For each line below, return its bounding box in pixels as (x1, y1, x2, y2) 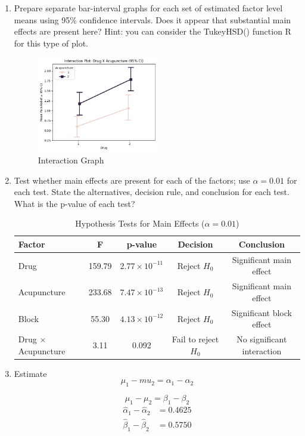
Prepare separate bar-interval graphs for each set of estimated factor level (14, 2, 283, 14)
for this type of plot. (14, 36, 88, 49)
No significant (236, 333, 287, 345)
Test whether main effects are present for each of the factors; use (14, 174, 250, 186)
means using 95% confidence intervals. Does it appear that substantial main (14, 13, 291, 26)
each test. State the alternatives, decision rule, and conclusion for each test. (14, 185, 290, 198)
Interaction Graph (38, 154, 104, 166)
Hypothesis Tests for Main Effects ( (75, 217, 205, 230)
